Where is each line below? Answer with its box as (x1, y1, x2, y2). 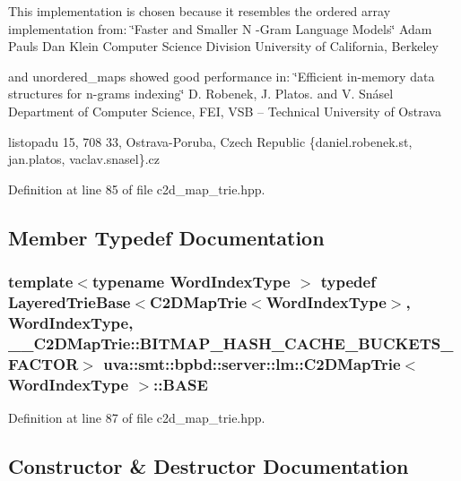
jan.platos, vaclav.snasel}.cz (8, 150, 161, 168)
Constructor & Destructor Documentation (8, 451, 409, 479)
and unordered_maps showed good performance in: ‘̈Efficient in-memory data (8, 66, 435, 85)
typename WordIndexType (91, 271, 291, 293)
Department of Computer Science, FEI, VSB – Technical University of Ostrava (8, 101, 441, 120)
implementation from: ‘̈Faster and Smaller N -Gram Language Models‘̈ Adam (8, 19, 432, 38)
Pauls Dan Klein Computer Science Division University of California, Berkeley (8, 37, 439, 56)
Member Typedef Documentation (8, 223, 325, 251)
